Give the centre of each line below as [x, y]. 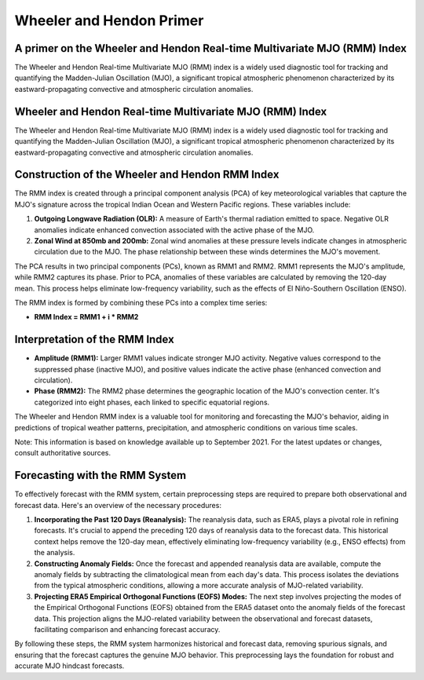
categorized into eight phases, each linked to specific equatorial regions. [152, 402]
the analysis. [55, 553]
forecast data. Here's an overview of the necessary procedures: [118, 505]
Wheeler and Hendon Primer [109, 20]
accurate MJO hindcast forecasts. [69, 666]
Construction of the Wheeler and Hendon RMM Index [147, 175]
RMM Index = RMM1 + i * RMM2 [86, 317]
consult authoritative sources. [63, 453]
